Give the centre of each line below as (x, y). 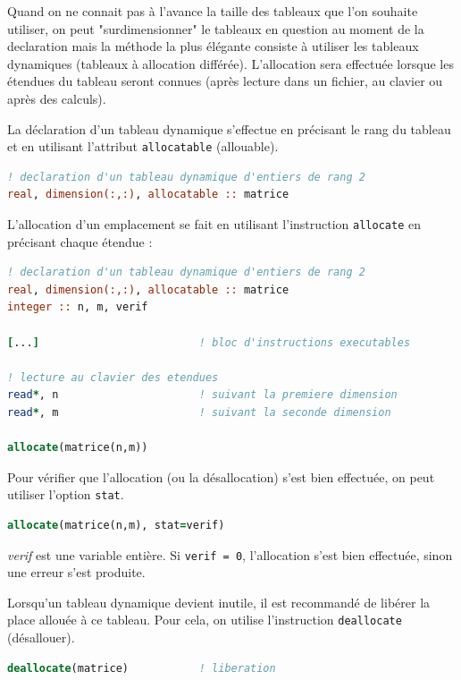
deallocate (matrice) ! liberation (142, 668)
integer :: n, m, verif (78, 307)
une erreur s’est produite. (76, 572)
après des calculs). (57, 98)
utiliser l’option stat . (66, 494)
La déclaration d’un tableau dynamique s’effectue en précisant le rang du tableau (229, 128)
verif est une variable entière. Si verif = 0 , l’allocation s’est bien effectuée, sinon (230, 554)
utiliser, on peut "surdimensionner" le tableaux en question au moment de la (216, 28)
